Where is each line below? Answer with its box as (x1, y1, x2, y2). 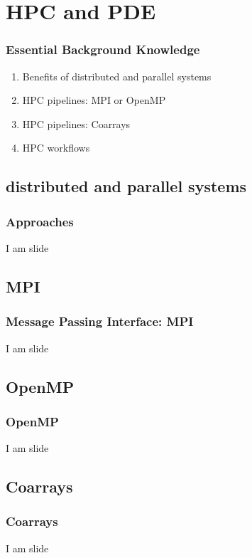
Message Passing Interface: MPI (6, 312, 194, 330)
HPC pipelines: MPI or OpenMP (22, 93, 166, 107)
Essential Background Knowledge (6, 41, 200, 58)
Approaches (6, 212, 74, 230)
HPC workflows (22, 140, 90, 155)
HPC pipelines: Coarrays (22, 116, 131, 131)
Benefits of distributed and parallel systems (22, 68, 212, 83)
